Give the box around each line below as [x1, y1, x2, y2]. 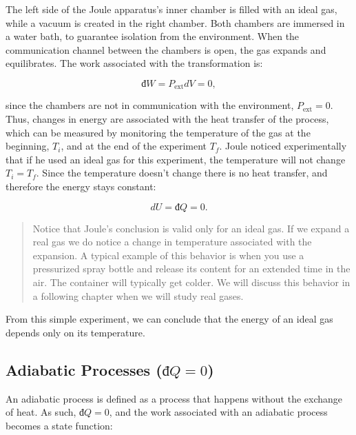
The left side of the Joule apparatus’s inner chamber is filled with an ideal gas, [6, 2, 337, 16]
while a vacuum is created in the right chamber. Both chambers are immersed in [6, 15, 345, 30]
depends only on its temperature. [6, 325, 145, 339]
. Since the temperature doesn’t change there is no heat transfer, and [36, 165, 328, 180]
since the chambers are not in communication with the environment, [6, 98, 294, 112]
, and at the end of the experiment [61, 139, 207, 153]
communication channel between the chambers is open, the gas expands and [6, 42, 326, 57]
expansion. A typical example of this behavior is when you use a [32, 247, 304, 262]
